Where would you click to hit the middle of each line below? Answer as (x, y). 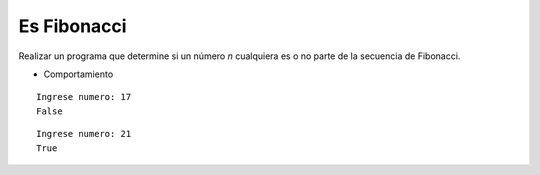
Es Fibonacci (72, 26)
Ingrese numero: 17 (84, 97)
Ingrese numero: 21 (84, 134)
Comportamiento (78, 74)
